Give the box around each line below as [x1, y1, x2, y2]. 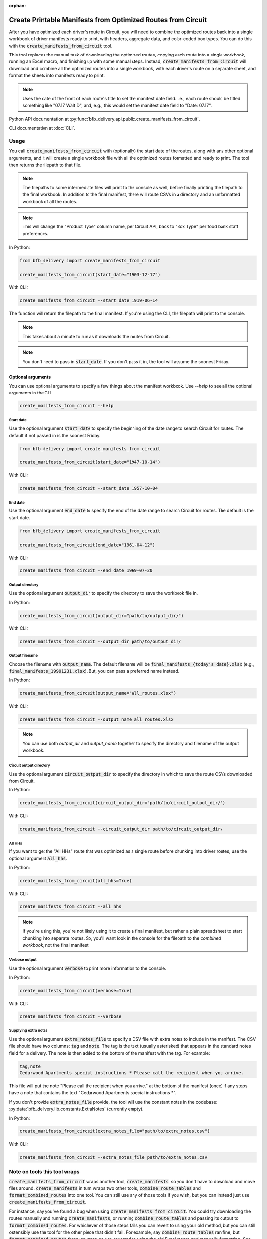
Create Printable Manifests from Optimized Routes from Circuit [9, 15, 207, 24]
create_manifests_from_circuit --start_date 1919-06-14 [19, 297, 158, 303]
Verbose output [9, 957, 37, 962]
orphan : [9, 3, 26, 8]
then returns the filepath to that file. [9, 162, 82, 168]
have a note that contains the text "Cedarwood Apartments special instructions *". [9, 1090, 177, 1096]
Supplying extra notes [9, 1028, 48, 1033]
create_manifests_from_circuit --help [19, 403, 114, 409]
